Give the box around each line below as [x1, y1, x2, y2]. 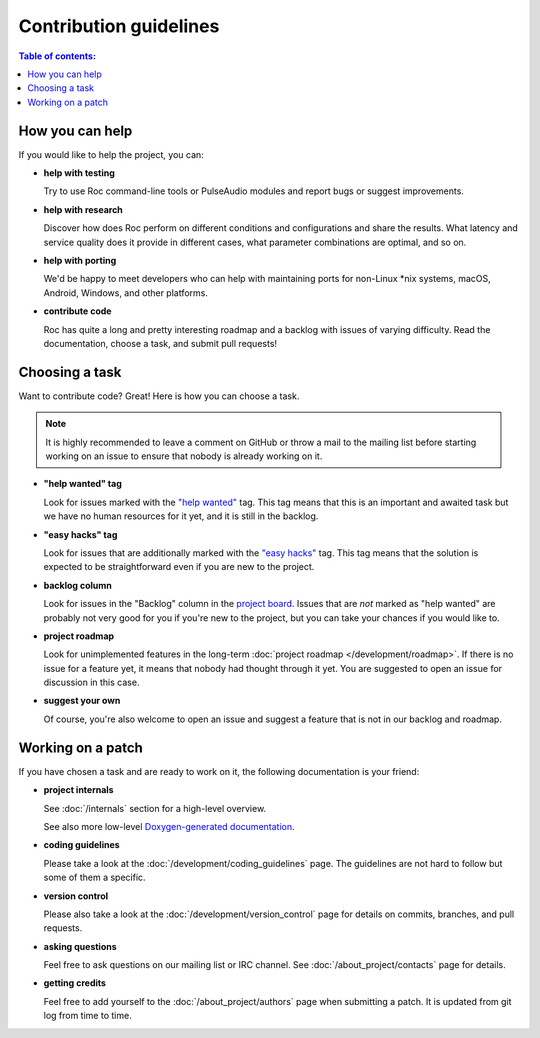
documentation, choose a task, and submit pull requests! [43, 337, 278, 349]
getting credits [43, 977, 107, 989]
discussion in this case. [43, 676, 140, 689]
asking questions [43, 940, 117, 952]
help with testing [43, 167, 115, 179]
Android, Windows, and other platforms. [43, 286, 209, 299]
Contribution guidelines [18, 15, 220, 37]
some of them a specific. [43, 871, 146, 884]
